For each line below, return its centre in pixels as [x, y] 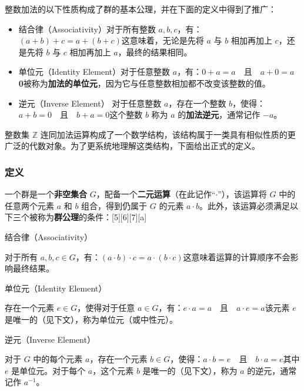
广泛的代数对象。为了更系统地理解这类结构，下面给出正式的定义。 [132, 146]
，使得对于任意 [106, 308]
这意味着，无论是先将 [163, 40]
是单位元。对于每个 [49, 370]
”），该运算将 [242, 194]
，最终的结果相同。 [155, 52]
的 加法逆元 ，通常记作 [219, 115]
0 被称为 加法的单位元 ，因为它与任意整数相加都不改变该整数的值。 [144, 83]
